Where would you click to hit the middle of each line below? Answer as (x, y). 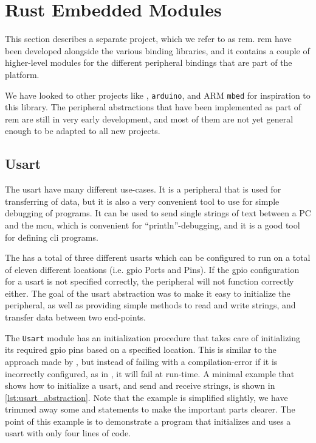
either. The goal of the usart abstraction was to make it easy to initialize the (148, 293)
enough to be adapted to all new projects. (83, 131)
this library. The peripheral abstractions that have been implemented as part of (153, 107)
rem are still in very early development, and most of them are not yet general (149, 119)
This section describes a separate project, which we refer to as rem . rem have (148, 39)
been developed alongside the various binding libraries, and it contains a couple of (157, 50)
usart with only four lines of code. (68, 433)
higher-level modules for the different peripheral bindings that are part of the (149, 62)
